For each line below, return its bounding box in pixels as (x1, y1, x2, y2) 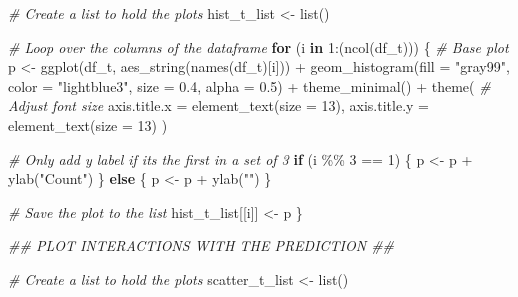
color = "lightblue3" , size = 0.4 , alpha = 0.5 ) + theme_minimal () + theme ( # (8, 75, 491, 96)
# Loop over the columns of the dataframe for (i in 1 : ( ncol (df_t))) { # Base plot (8, 36, 509, 57)
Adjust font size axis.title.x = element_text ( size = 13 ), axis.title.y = (8, 95, 429, 116)
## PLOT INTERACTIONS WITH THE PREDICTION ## (8, 235, 395, 256)
